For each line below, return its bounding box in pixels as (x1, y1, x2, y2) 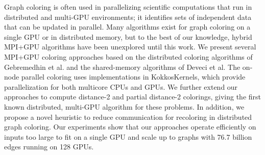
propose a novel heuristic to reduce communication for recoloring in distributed (4, 111, 252, 122)
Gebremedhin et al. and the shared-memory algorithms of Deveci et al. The (4, 61, 240, 72)
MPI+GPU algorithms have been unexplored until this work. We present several (4, 41, 256, 52)
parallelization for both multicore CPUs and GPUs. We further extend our (4, 81, 238, 92)
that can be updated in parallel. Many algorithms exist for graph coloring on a (4, 21, 251, 32)
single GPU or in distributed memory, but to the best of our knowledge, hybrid (4, 31, 252, 42)
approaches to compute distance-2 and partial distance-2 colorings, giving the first (4, 91, 261, 102)
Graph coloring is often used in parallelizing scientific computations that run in (4, 2, 252, 12)
